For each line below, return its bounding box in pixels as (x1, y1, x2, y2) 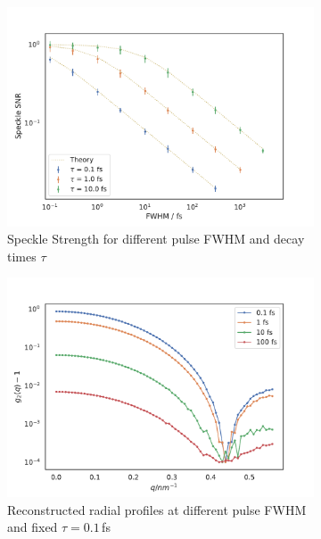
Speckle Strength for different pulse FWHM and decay (7, 229, 305, 248)
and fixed (7, 518, 58, 536)
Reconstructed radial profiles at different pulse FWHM (7, 500, 307, 518)
